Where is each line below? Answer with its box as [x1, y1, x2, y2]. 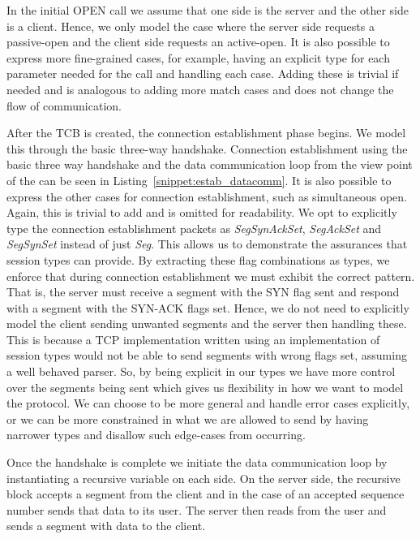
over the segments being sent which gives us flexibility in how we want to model [6, 378, 404, 395]
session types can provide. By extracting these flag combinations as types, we [6, 251, 390, 268]
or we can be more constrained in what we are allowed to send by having [6, 410, 369, 427]
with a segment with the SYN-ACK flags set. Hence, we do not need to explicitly [6, 299, 409, 316]
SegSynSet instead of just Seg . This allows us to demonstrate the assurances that [6, 235, 408, 252]
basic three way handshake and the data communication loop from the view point [6, 156, 413, 173]
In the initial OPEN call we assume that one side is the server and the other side [6, 2, 409, 18]
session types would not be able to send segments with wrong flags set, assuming [6, 347, 407, 364]
